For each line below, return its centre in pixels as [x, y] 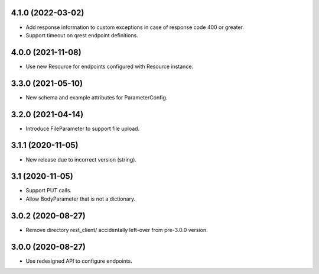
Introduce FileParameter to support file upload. [83, 128]
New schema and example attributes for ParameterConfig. [97, 97]
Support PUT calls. [49, 191]
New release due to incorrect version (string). [81, 159]
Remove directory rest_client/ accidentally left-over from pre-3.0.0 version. [117, 230]
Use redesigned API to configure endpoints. [79, 261]
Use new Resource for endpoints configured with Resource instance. [110, 66]
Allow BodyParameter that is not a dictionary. [81, 199]
